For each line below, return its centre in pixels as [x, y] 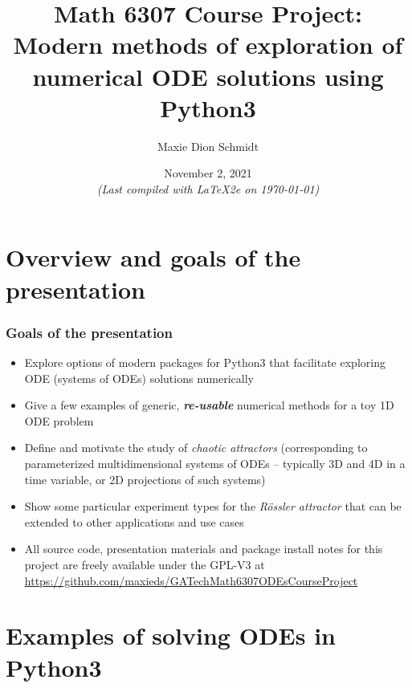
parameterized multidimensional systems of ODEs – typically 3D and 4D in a [215, 464]
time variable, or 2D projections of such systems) [145, 479]
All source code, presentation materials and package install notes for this [204, 549]
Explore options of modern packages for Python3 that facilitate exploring [205, 362]
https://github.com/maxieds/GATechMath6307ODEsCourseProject [191, 580]
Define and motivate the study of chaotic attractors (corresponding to [196, 448]
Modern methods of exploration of [208, 45]
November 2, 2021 [208, 173]
